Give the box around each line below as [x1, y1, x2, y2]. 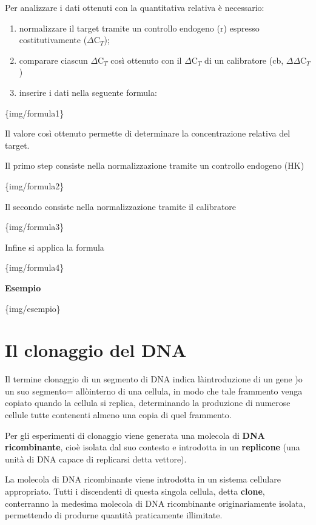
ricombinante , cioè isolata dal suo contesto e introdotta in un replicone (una [5, 441, 300, 453]
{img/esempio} [5, 302, 61, 314]
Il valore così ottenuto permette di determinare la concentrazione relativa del [5, 127, 291, 140]
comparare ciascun [19, 53, 88, 66]
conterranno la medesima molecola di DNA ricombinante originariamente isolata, [5, 496, 306, 509]
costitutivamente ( [19, 33, 87, 46]
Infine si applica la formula [5, 240, 104, 253]
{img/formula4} [5, 261, 64, 274]
